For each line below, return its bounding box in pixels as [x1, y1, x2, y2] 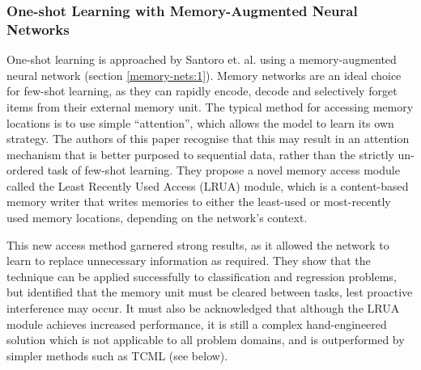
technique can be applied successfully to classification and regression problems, [6, 267, 397, 284]
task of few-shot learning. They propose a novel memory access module [47, 162, 400, 179]
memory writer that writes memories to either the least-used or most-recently [6, 193, 391, 210]
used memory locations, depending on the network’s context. [6, 209, 308, 226]
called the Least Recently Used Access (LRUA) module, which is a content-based [6, 177, 409, 194]
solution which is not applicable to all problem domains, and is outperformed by [6, 331, 405, 348]
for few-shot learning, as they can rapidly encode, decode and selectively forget [6, 82, 398, 99]
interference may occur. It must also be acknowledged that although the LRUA [6, 300, 400, 317]
